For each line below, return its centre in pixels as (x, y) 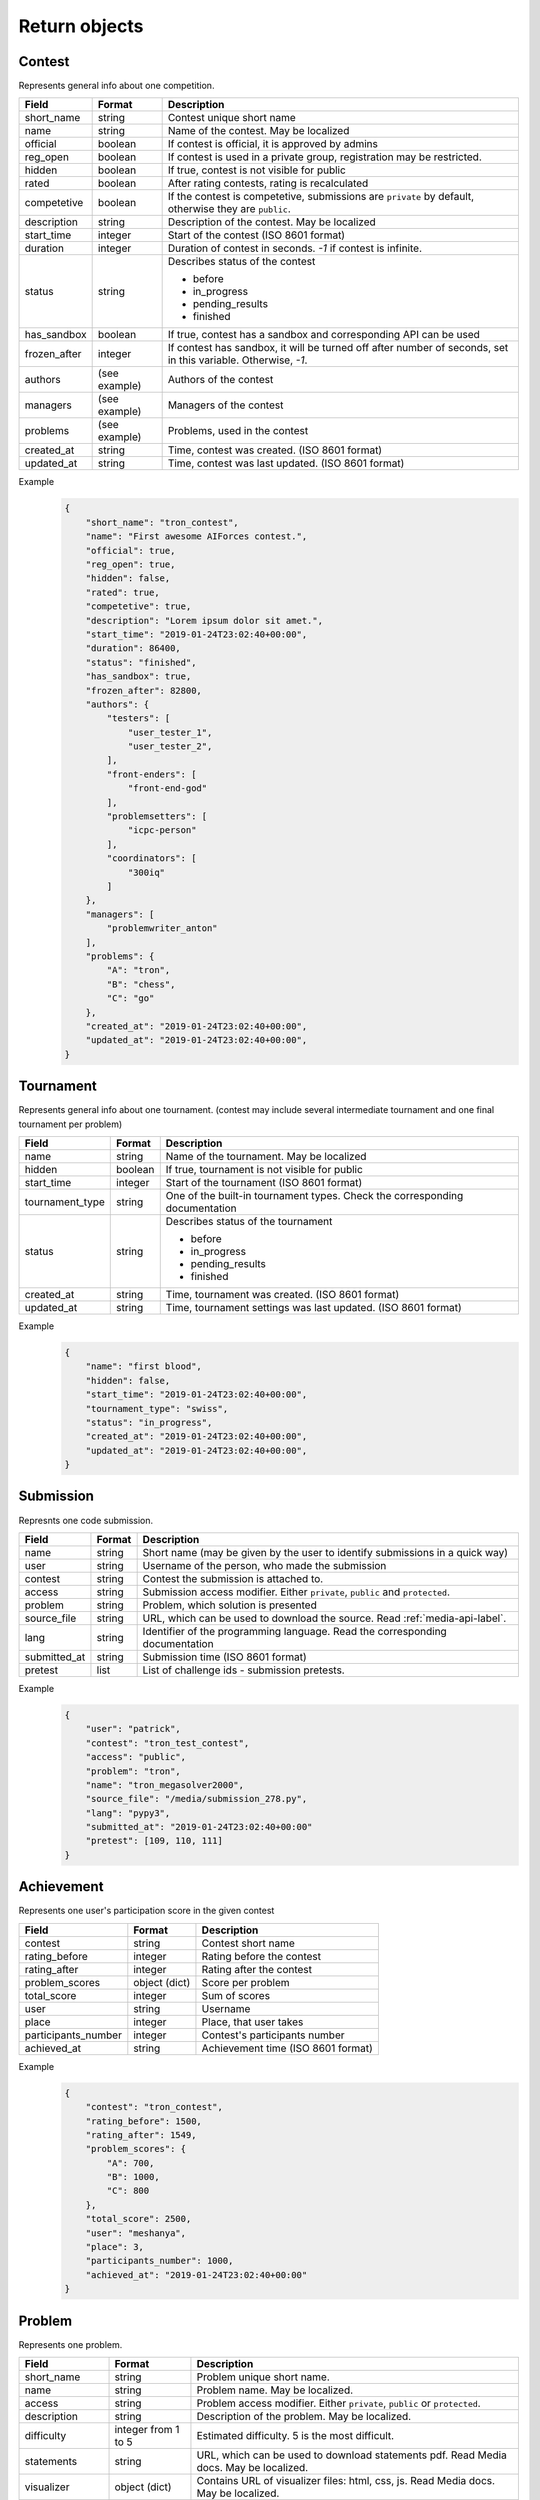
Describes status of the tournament (249, 1221)
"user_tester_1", (170, 732)
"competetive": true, (138, 606)
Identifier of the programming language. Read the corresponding (294, 1631)
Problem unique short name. (263, 2377)
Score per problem (245, 1982)
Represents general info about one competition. (116, 86)
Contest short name (248, 1943)
